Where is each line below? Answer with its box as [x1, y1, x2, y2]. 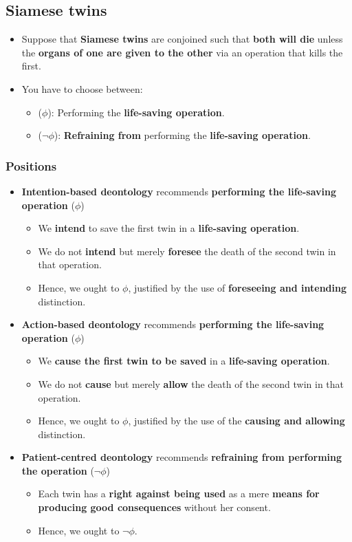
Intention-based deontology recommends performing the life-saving [21, 184, 337, 198]
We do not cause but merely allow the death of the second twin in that [38, 376, 344, 391]
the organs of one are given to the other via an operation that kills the [21, 45, 343, 59]
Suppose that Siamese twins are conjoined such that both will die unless [21, 32, 343, 46]
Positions [5, 157, 57, 174]
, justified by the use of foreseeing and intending [128, 280, 346, 294]
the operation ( [21, 463, 94, 477]
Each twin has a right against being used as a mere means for [38, 486, 320, 501]
